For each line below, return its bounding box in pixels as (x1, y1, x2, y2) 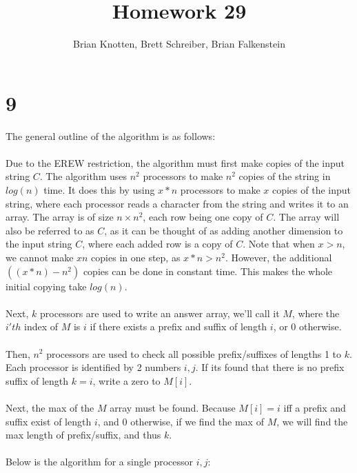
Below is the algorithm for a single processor (6, 454, 194, 469)
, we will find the (276, 414, 348, 428)
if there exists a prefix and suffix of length (90, 319, 267, 334)
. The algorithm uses (39, 169, 127, 183)
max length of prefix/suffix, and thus (6, 427, 161, 442)
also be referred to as (6, 223, 94, 237)
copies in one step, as (91, 250, 181, 264)
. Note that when (243, 236, 315, 251)
